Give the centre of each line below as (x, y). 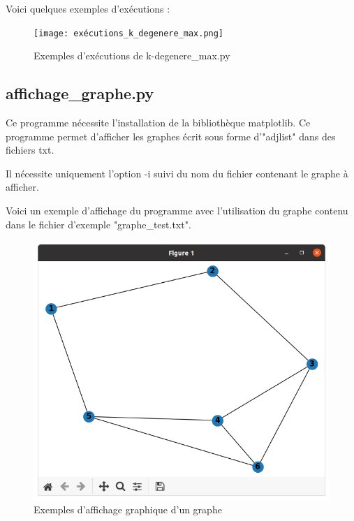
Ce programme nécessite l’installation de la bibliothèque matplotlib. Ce (158, 123)
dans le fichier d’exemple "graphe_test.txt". (98, 224)
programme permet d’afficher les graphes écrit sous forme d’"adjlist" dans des (171, 136)
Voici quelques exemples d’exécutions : (88, 8)
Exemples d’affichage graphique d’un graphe (128, 509)
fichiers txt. (30, 150)
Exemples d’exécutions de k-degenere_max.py (132, 56)
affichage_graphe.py (80, 93)
